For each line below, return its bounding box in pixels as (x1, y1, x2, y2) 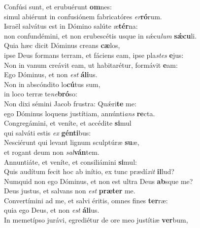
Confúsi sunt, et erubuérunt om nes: (4, 1, 112, 11)
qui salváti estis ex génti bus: (4, 127, 91, 137)
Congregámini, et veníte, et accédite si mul (4, 118, 132, 128)
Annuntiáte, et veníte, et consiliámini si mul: (4, 156, 137, 167)
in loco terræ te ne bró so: (4, 89, 77, 99)
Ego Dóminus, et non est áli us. (4, 69, 98, 80)
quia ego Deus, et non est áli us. (4, 205, 100, 215)
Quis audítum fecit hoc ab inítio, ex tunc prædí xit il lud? (4, 166, 174, 177)
